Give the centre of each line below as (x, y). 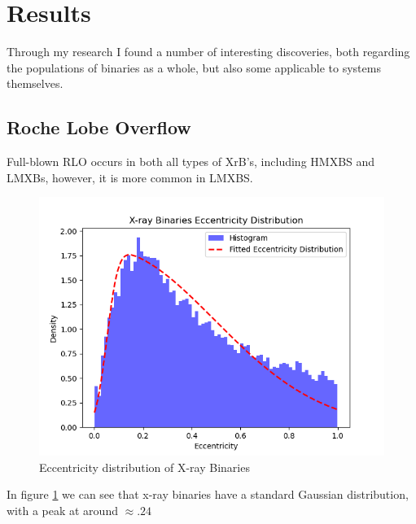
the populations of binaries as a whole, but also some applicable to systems (194, 67)
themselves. (35, 83)
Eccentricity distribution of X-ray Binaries (145, 467)
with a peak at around (62, 511)
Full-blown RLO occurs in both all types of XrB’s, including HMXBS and (191, 162)
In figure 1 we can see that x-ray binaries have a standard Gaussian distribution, (208, 494)
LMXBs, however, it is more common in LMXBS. (130, 177)
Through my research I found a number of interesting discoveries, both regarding (208, 52)
